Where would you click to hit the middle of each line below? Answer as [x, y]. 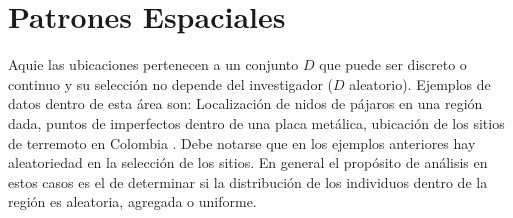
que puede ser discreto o [393, 64]
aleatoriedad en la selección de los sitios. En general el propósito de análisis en [248, 162]
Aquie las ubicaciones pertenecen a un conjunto [153, 64]
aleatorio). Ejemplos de [420, 83]
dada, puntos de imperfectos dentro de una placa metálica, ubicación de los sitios [256, 122]
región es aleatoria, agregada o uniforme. [132, 201]
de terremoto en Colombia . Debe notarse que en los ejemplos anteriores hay [242, 142]
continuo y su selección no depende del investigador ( [170, 83]
